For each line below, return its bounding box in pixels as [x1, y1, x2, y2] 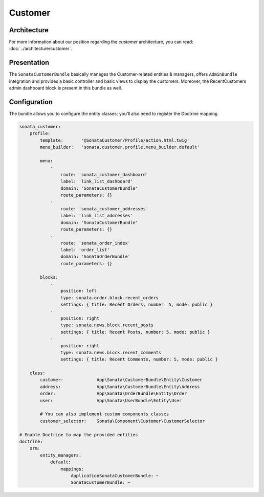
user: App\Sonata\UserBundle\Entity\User [40, 398, 182, 403]
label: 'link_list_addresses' [60, 213, 133, 219]
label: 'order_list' [60, 247, 110, 253]
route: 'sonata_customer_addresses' [60, 206, 149, 211]
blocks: [40, 274, 59, 280]
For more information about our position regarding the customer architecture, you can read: [9, 39, 193, 45]
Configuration [9, 98, 53, 106]
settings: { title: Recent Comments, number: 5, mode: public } [60, 357, 218, 362]
